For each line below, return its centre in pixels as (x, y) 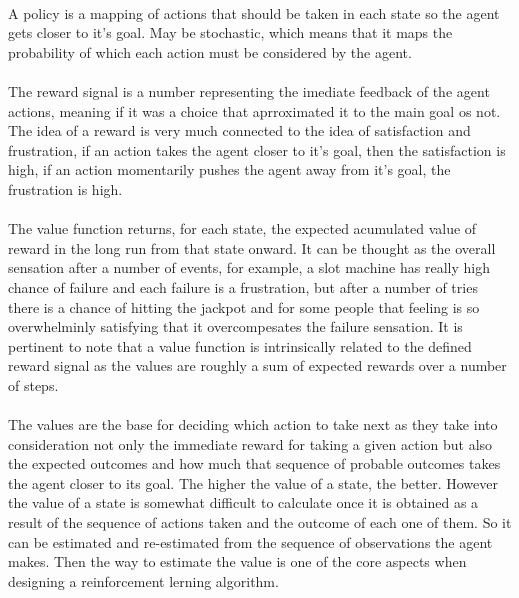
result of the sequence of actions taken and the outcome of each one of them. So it (260, 522)
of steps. (33, 384)
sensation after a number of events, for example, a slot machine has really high (249, 267)
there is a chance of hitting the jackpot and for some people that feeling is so (244, 306)
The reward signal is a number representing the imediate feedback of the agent (249, 90)
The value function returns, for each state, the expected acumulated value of (242, 228)
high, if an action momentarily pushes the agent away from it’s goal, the (229, 169)
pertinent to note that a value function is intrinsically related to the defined (240, 345)
